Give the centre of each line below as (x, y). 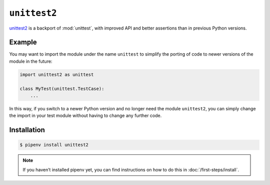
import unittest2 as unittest (57, 74)
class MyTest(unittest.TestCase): (62, 88)
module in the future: (31, 61)
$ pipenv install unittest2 (54, 145)
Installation (27, 130)
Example (23, 42)
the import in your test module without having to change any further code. (85, 116)
